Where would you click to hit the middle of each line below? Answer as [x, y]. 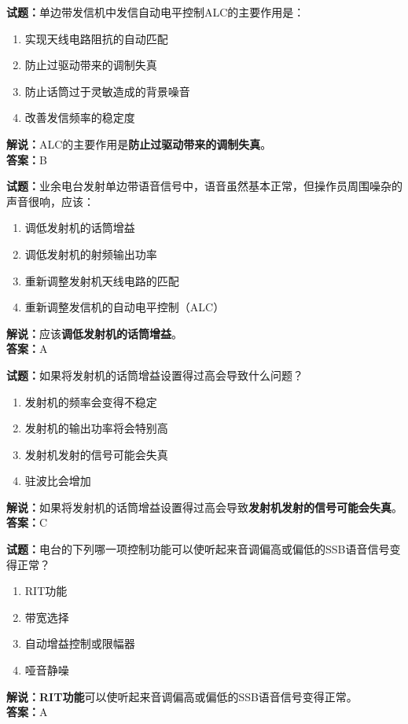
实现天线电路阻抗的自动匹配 [96, 38]
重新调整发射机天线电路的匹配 [102, 280]
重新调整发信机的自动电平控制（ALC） [125, 307]
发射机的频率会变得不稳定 [91, 401]
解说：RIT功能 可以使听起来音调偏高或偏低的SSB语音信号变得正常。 [182, 696]
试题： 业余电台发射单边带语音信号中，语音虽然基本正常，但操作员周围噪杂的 [204, 186]
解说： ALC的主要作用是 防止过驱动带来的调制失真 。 [139, 143]
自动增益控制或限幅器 [80, 643]
